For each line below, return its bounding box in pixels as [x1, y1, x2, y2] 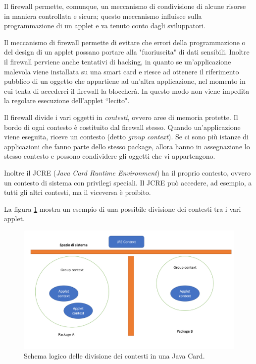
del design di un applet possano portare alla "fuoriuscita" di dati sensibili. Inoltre [4, 47, 250, 57]
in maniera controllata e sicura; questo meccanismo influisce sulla [4, 10, 202, 21]
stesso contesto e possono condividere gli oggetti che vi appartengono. [4, 151, 215, 161]
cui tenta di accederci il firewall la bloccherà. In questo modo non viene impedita [4, 85, 250, 96]
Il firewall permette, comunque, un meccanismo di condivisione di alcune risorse [4, 1, 246, 11]
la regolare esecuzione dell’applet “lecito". [4, 95, 130, 106]
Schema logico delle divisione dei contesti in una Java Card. [24, 350, 205, 361]
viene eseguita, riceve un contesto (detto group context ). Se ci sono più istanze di [4, 131, 249, 142]
